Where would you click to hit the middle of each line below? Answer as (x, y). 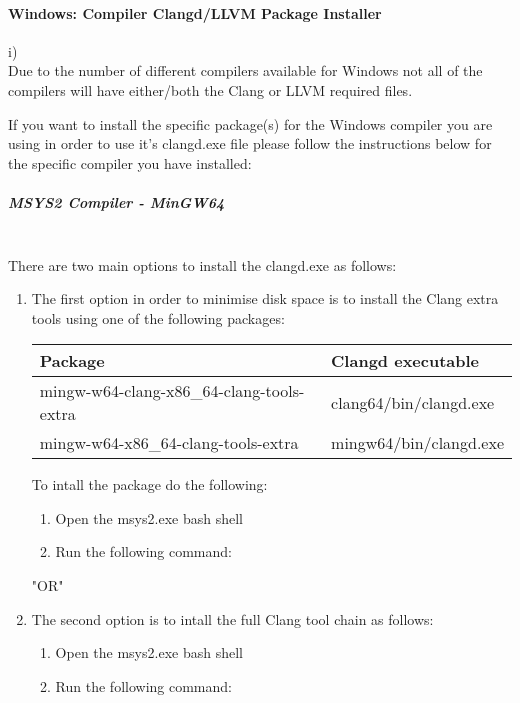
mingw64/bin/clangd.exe (417, 443)
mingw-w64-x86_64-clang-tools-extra (169, 443)
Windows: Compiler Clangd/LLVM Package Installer (195, 12)
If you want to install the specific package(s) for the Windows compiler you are (250, 123)
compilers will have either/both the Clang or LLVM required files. (210, 89)
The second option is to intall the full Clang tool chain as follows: (232, 618)
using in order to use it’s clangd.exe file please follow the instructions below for (250, 143)
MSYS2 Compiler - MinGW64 (116, 201)
